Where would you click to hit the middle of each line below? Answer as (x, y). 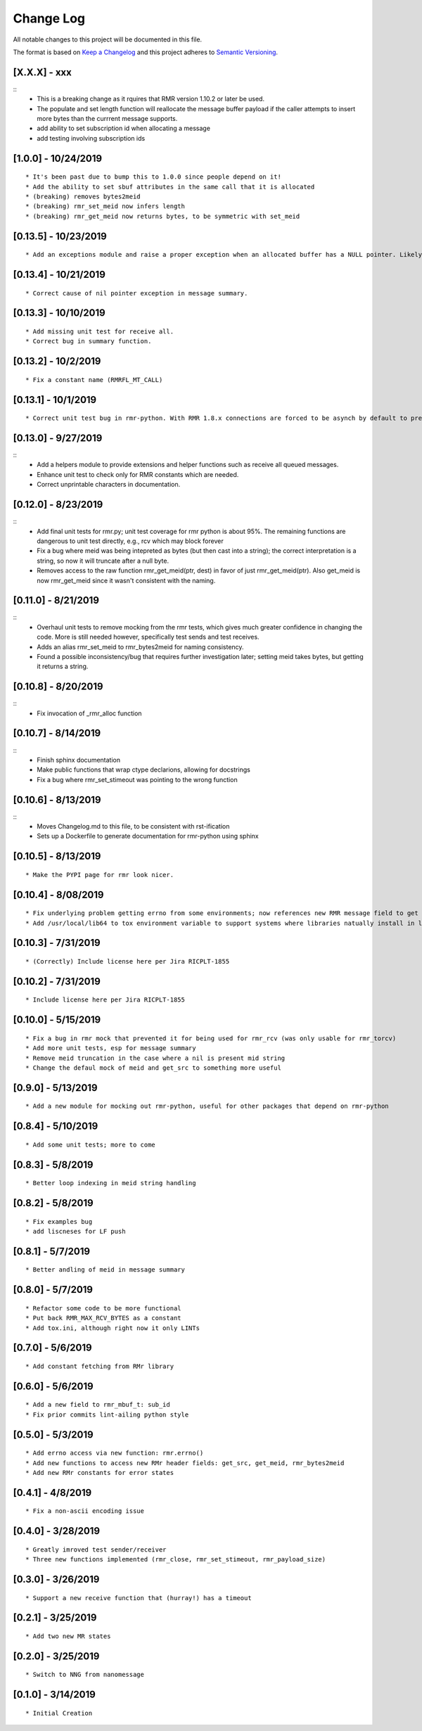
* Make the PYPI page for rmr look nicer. (100, 875)
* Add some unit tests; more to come (91, 1144)
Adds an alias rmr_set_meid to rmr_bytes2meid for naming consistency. (140, 646)
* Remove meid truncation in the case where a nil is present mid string (155, 1058)
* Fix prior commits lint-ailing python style (107, 1414)
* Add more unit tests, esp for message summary (111, 1048)
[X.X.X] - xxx (42, 72)
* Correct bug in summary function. (89, 341)
